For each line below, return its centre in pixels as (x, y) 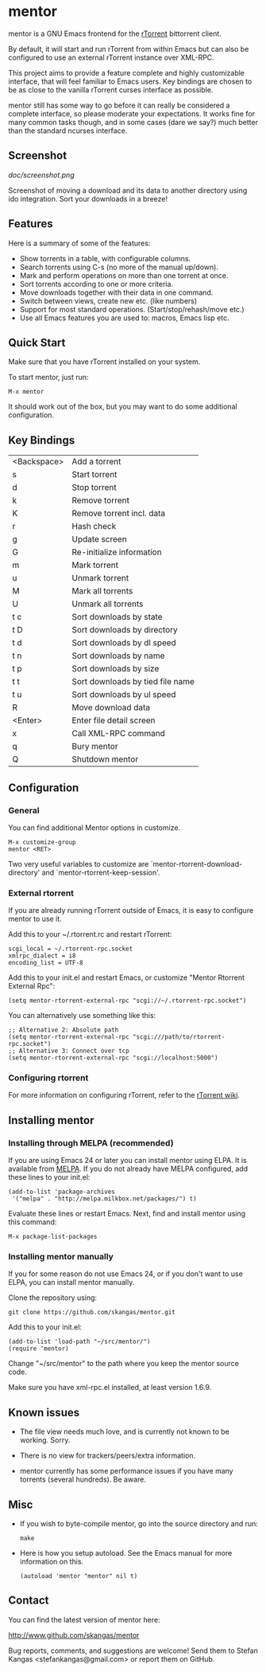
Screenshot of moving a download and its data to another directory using (128, 190)
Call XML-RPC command (118, 734)
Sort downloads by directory (125, 630)
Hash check (94, 527)
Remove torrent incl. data (118, 514)
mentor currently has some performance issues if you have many (126, 1471)
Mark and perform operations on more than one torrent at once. (124, 275)
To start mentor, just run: (48, 378)
